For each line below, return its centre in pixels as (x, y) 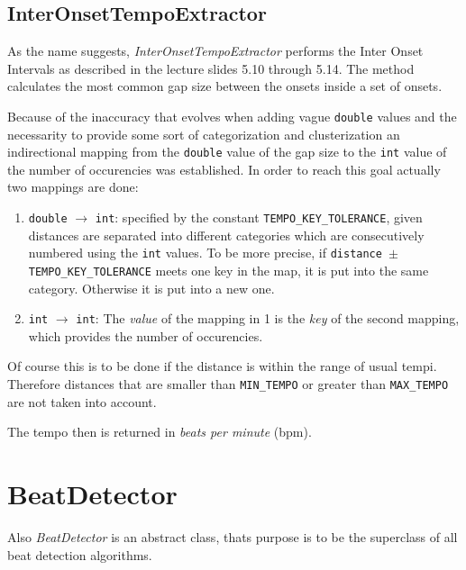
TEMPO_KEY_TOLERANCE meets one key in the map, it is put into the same (228, 270)
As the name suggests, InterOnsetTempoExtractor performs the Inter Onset (215, 51)
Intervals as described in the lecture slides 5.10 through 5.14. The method (211, 68)
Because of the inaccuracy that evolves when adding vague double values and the (232, 116)
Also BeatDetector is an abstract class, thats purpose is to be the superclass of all (233, 537)
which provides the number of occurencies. (146, 335)
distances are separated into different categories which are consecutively (226, 235)
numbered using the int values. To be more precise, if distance (205, 253)
